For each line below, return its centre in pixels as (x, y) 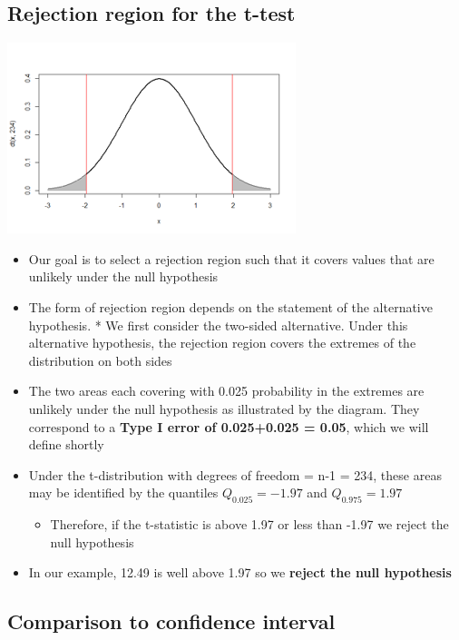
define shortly (66, 444)
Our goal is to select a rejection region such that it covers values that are (231, 258)
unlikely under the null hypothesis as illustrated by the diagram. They (224, 408)
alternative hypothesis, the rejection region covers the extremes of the (222, 343)
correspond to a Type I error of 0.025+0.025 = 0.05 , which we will (229, 426)
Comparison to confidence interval (171, 621)
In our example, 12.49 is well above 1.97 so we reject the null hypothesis (240, 572)
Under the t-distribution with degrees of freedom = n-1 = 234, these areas (235, 474)
